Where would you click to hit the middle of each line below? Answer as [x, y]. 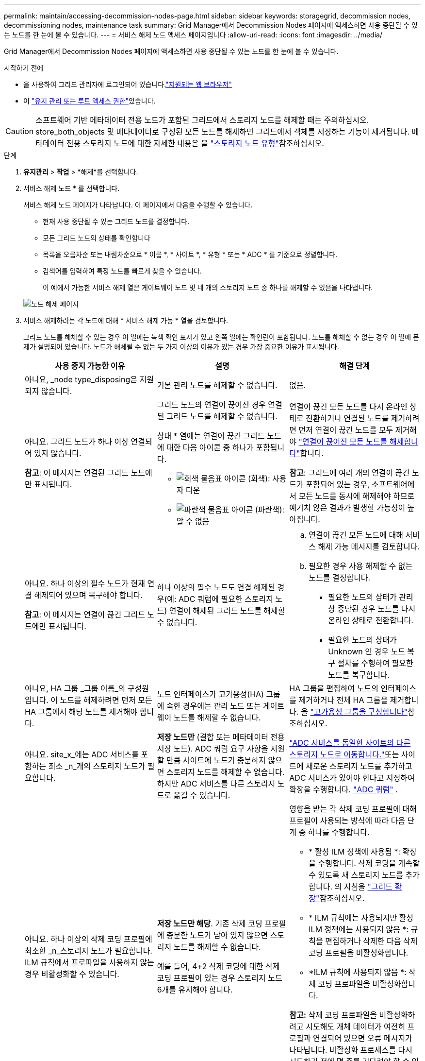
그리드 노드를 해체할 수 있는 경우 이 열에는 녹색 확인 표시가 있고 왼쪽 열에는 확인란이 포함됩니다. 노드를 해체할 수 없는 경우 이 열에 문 [221, 337]
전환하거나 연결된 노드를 [347, 418]
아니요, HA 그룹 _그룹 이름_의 [75, 688]
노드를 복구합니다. [359, 675]
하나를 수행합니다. [339, 832]
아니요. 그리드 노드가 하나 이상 [77, 442]
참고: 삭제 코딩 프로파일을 [333, 1015]
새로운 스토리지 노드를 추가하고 [359, 766]
